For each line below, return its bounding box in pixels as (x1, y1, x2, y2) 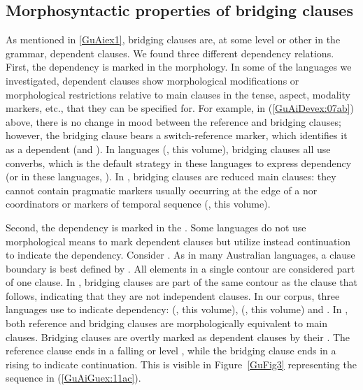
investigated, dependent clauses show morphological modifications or (6, 73, 299, 87)
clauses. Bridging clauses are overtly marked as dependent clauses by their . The (6, 329, 350, 344)
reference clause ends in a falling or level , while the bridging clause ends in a (6, 343, 336, 358)
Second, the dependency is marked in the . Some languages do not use (6, 219, 306, 234)
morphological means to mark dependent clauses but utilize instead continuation (6, 233, 351, 248)
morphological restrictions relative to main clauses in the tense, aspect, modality (6, 87, 350, 101)
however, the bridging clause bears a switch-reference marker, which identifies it (6, 128, 348, 143)
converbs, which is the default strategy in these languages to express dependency (6, 155, 352, 170)
